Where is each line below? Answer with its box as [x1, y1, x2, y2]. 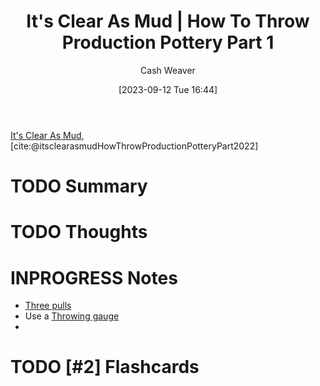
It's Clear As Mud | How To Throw [26, 10, 310, 33]
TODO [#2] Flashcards [10, 356, 200, 379]
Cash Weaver [140, 64, 196, 76]
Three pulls [24, 300, 72, 312]
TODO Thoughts [10, 221, 148, 244]
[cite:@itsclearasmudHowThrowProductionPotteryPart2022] [10, 140, 259, 152]
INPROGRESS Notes [10, 266, 178, 289]
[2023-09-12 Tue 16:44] [118, 83, 218, 95]
